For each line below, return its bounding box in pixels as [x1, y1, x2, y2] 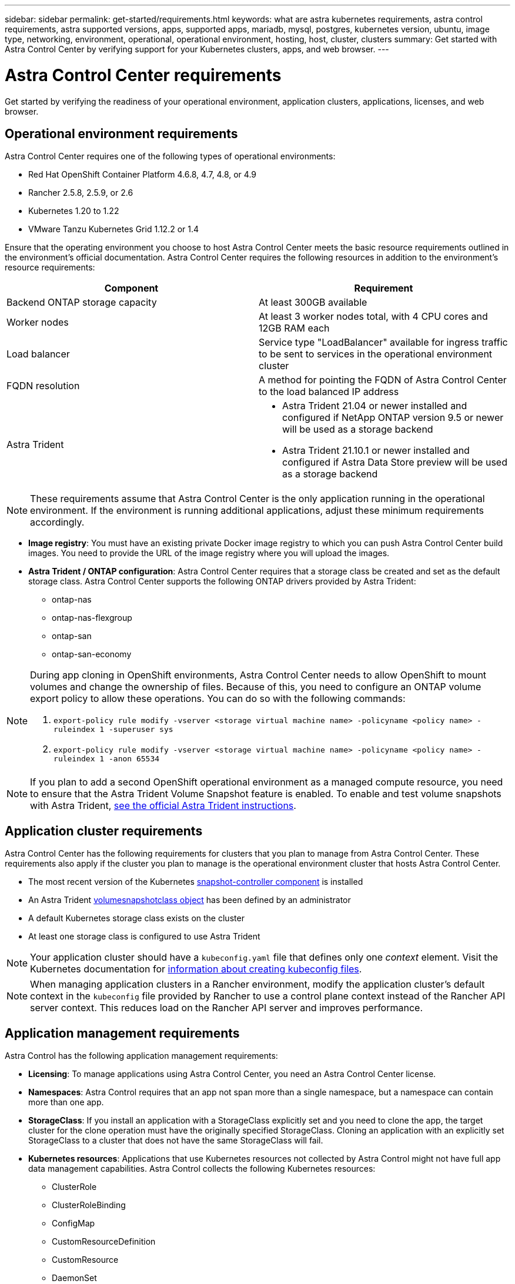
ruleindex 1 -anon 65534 [53, 754, 160, 764]
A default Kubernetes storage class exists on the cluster [28, 913, 245, 924]
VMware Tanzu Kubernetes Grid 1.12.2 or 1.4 [28, 224, 199, 235]
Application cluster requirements [5, 823, 203, 838]
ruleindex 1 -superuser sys [53, 725, 173, 734]
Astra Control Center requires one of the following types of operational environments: [5, 151, 336, 162]
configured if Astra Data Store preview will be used [282, 456, 507, 469]
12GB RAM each [259, 322, 330, 335]
